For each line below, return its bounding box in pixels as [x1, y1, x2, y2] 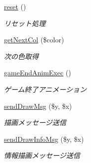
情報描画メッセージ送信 [4, 150, 80, 161]
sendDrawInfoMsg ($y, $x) [4, 133, 84, 144]
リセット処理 [4, 18, 45, 28]
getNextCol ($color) [4, 34, 64, 45]
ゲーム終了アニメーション [4, 84, 87, 94]
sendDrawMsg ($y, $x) [4, 100, 72, 111]
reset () [4, 1, 26, 11]
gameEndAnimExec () [4, 67, 71, 78]
